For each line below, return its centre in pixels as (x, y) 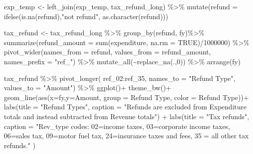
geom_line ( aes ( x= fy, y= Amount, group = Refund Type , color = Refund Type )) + (126, 97)
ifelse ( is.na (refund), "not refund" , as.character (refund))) (86, 16)
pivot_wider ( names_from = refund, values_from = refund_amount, (108, 52)
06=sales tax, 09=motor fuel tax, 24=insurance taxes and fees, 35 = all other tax (126, 136)
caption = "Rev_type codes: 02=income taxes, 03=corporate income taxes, (117, 126)
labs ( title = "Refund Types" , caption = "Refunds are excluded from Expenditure (125, 107)
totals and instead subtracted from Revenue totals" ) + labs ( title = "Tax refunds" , (126, 116)
